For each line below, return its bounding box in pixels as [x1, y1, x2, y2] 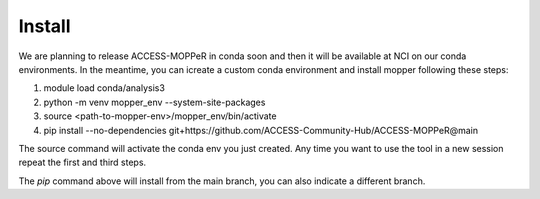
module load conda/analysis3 [43, 82, 165, 94]
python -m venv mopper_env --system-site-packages [43, 96, 266, 108]
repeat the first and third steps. [18, 156, 147, 169]
